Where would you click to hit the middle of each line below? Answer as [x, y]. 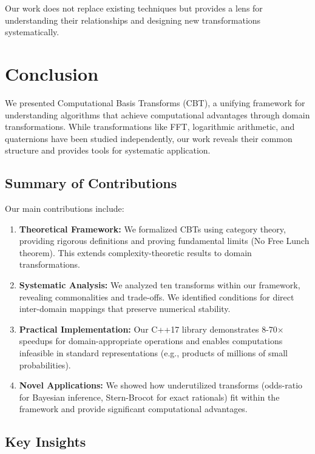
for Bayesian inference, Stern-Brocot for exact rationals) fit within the [149, 397]
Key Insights [46, 442]
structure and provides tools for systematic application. [108, 150]
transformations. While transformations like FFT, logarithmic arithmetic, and [150, 127]
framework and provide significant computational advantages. [133, 409]
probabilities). [45, 364]
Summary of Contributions [91, 183]
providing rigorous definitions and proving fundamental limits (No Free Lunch [164, 241]
